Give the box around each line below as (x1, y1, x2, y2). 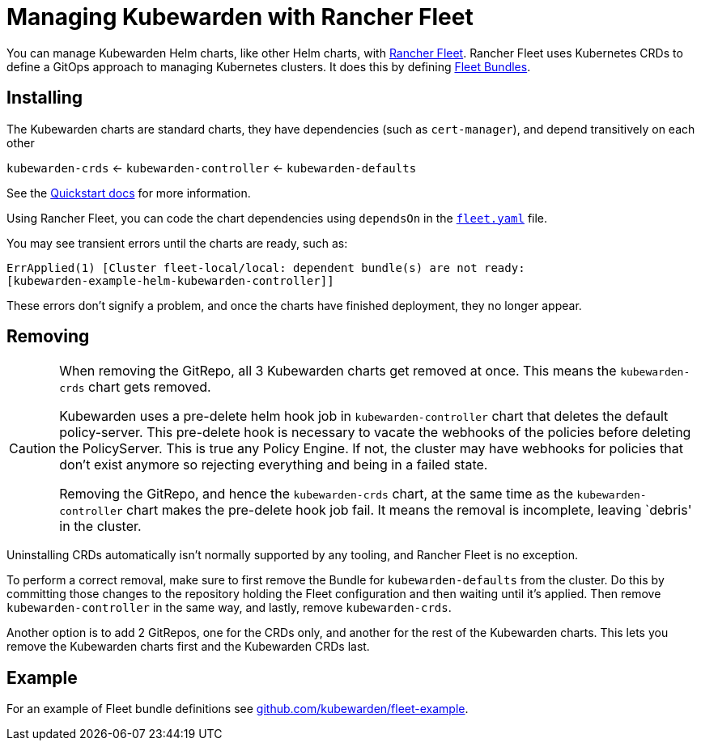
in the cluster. (59, 518, 142, 535)
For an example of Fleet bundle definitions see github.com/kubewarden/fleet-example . (6, 702, 469, 716)
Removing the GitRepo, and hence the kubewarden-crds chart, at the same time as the (59, 486, 574, 503)
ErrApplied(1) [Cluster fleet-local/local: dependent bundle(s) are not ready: (6, 261, 525, 274)
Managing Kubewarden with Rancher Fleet (6, 3, 474, 31)
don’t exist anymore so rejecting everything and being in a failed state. (59, 456, 488, 473)
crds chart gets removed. (59, 379, 211, 396)
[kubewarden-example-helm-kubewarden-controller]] (6, 274, 334, 287)
